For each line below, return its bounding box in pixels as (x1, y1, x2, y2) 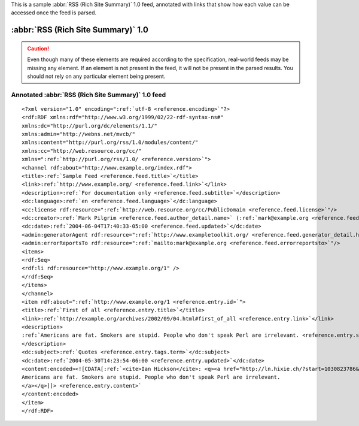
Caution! (27, 45, 50, 52)
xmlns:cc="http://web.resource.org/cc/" (22, 147, 142, 154)
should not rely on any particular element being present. (27, 72, 166, 80)
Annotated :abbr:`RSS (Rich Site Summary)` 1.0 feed (11, 90, 166, 99)
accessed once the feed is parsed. (11, 9, 97, 16)
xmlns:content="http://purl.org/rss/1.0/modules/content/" (22, 139, 199, 146)
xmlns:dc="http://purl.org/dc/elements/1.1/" (22, 122, 158, 129)
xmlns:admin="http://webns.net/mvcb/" (22, 131, 136, 138)
